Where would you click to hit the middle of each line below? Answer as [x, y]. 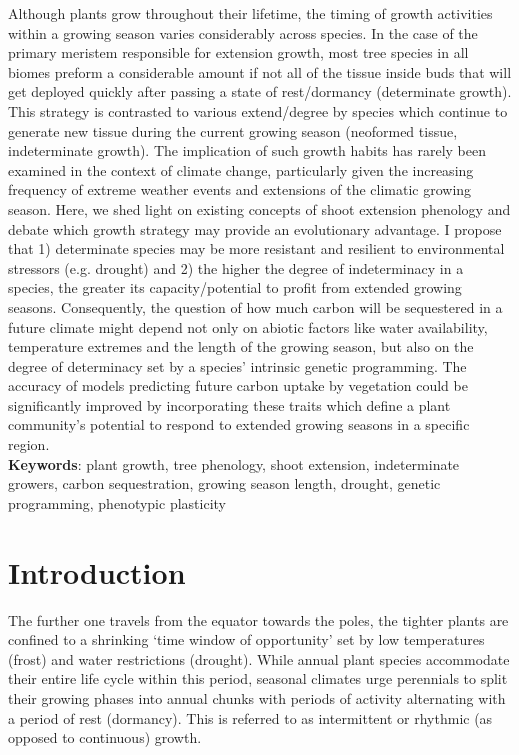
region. [29, 444]
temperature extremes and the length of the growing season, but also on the [241, 346]
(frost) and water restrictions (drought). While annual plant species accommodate [259, 658]
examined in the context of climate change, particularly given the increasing [241, 169]
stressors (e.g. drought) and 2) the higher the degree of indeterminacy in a [236, 267]
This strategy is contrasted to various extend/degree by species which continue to [258, 110]
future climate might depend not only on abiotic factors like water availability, [248, 326]
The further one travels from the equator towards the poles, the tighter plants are [258, 619]
